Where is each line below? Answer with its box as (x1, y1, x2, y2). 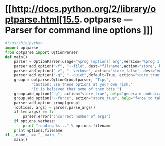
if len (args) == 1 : (14, 109, 54, 114)
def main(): (5, 54, 29, 60)
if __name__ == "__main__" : (5, 132, 63, 138)
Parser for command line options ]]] (5, 25, 153, 36)
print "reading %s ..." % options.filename (23, 123, 111, 128)
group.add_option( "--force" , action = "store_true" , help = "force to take (14, 96, 164, 101)
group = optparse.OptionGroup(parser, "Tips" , (14, 77, 111, 82)
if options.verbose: (14, 118, 56, 124)
